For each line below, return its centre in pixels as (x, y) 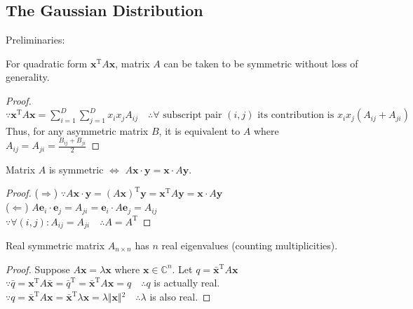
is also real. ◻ (180, 296)
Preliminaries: (35, 40)
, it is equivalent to (199, 130)
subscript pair (192, 116)
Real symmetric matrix (55, 245)
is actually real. (187, 283)
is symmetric (76, 169)
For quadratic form (47, 63)
